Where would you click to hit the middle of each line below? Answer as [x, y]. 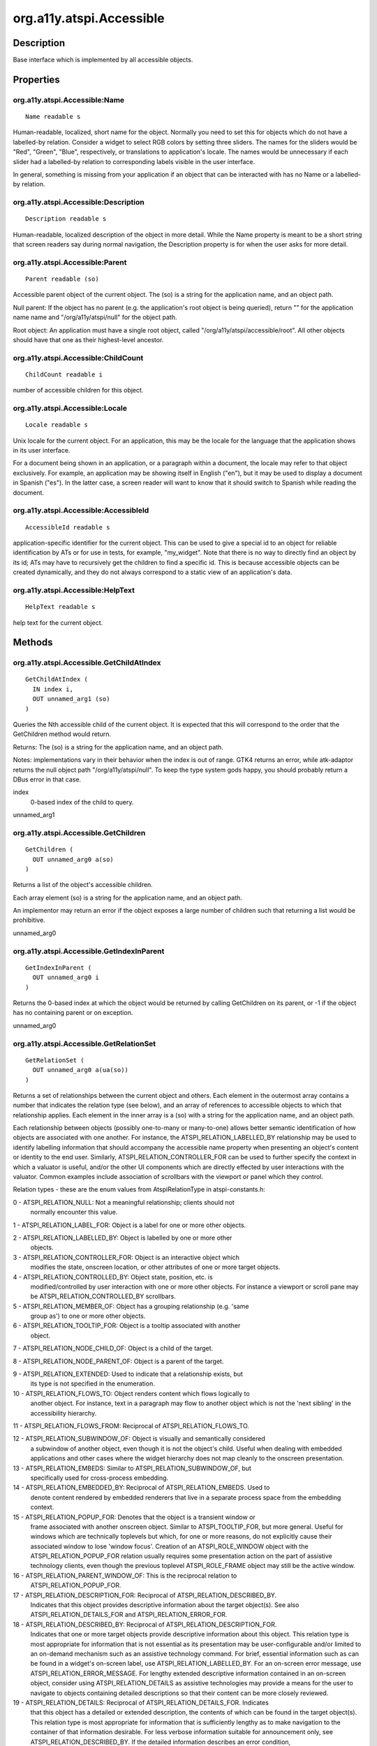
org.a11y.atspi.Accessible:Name [69, 100]
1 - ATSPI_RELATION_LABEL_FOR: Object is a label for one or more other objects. [130, 1225]
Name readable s [53, 117]
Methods [33, 643]
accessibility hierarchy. [64, 1413]
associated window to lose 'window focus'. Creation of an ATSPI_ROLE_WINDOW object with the [169, 1546]
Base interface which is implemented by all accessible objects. [103, 60]
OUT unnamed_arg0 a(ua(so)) [81, 1070]
